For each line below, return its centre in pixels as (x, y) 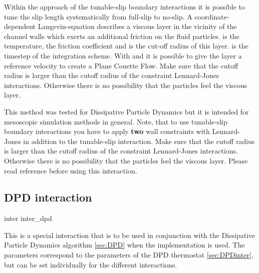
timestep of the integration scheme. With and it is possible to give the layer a (123, 55)
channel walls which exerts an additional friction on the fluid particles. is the (122, 36)
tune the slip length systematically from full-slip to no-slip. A (98, 16)
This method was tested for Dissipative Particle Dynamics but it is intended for (126, 111)
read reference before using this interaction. (71, 170)
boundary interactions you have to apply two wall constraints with (107, 131)
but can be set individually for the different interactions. (91, 264)
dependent (20, 26)
